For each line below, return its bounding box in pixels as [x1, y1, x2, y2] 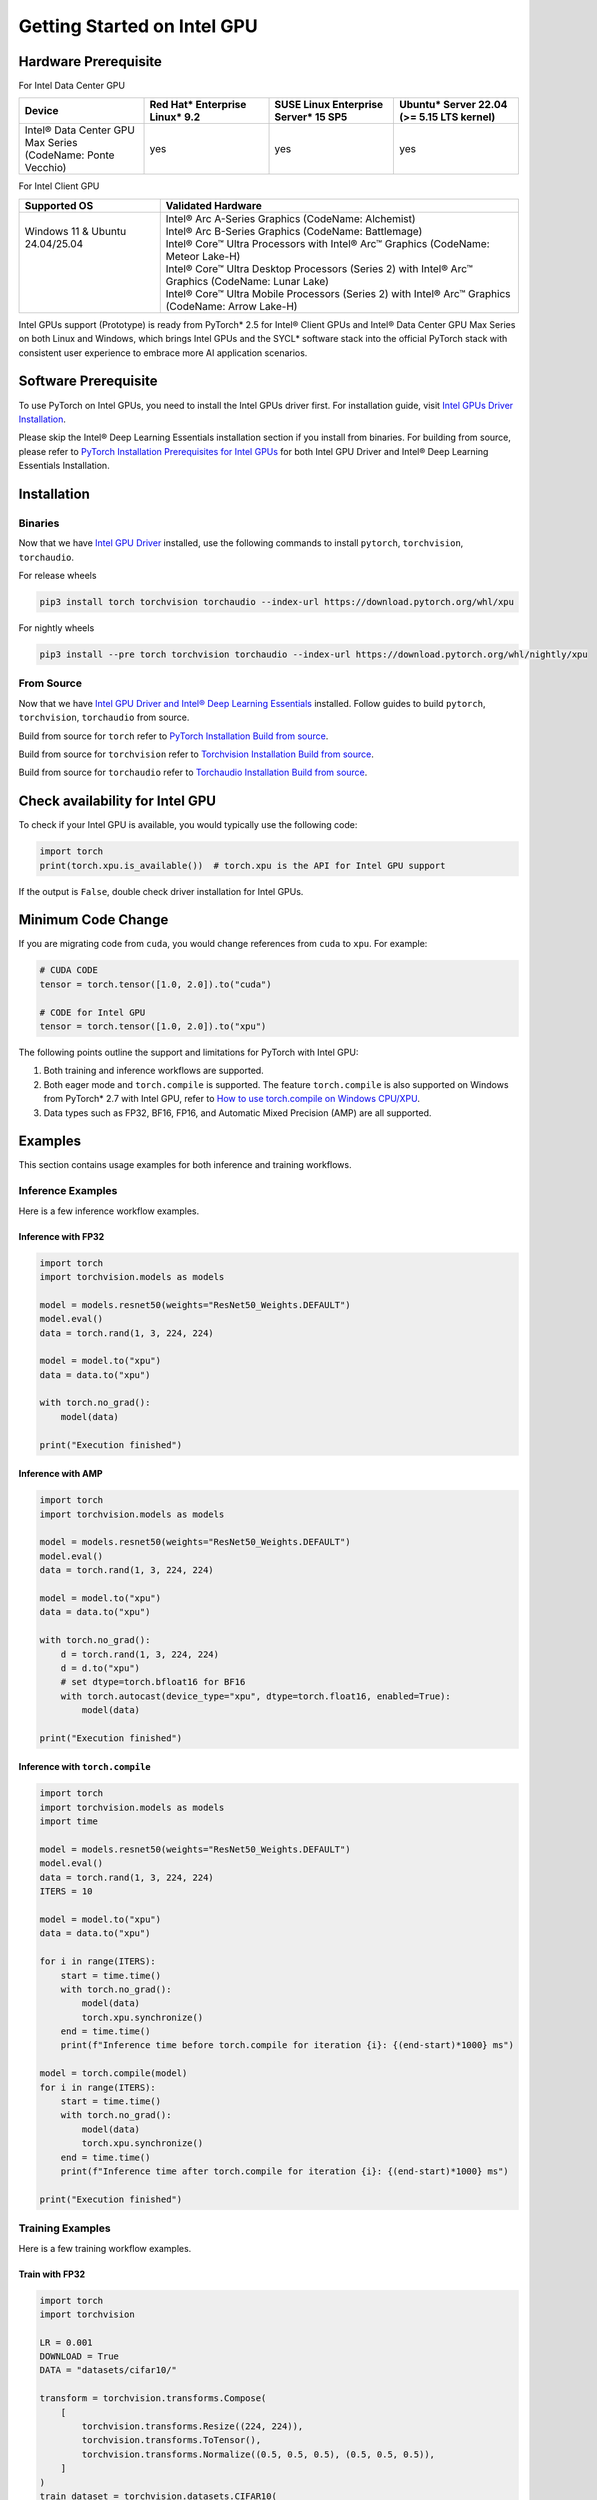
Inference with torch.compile [18, 1761, 152, 1773]
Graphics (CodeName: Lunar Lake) [165, 274, 330, 288]
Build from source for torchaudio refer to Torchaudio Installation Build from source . [18, 766, 368, 779]
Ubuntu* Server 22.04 [398, 98, 508, 112]
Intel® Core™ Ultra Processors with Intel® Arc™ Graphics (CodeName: [165, 236, 490, 250]
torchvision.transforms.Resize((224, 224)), [81, 2421, 304, 2432]
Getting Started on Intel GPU [18, 15, 259, 37]
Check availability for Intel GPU [18, 793, 217, 810]
